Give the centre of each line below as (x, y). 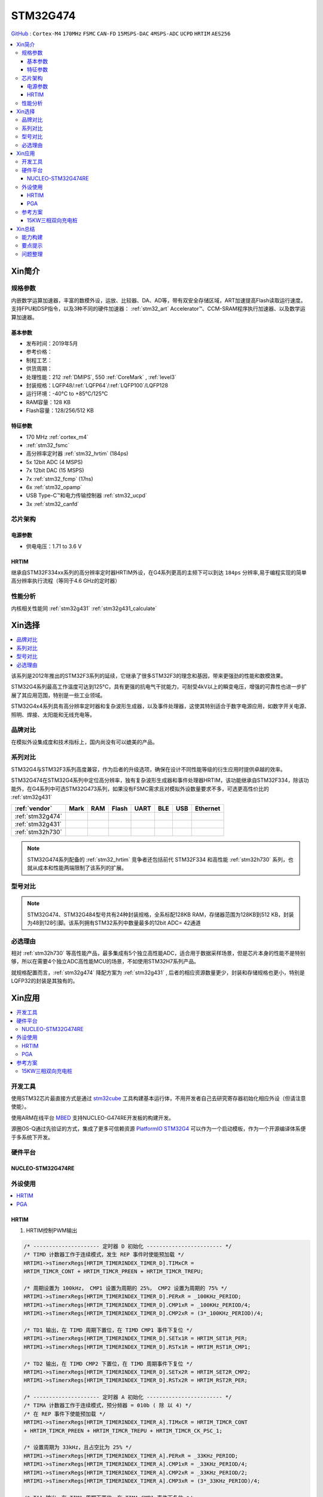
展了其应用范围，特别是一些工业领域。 (58, 695)
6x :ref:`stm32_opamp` (54, 487)
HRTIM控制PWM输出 (52, 1231)
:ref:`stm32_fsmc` (48, 445)
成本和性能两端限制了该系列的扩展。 (82, 868)
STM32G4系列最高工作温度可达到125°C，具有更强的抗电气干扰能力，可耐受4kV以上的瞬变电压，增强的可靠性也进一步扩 (159, 687)
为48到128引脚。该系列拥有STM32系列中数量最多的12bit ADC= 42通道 (114, 923)
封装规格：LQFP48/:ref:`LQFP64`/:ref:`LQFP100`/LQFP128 (97, 385)
